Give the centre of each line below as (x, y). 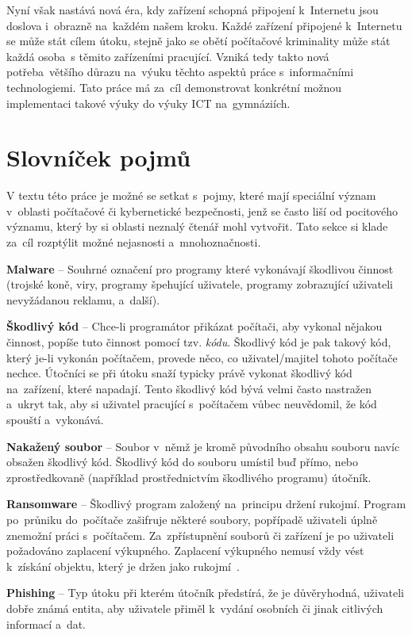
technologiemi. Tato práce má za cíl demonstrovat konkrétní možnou (174, 87)
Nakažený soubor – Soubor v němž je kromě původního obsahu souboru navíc (203, 446)
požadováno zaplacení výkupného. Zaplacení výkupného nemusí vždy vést (185, 551)
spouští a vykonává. (55, 419)
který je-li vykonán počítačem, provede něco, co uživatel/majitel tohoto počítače (202, 357)
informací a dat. (46, 624)
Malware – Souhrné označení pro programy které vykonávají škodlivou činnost (200, 268)
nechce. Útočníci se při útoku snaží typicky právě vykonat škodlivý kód (179, 373)
